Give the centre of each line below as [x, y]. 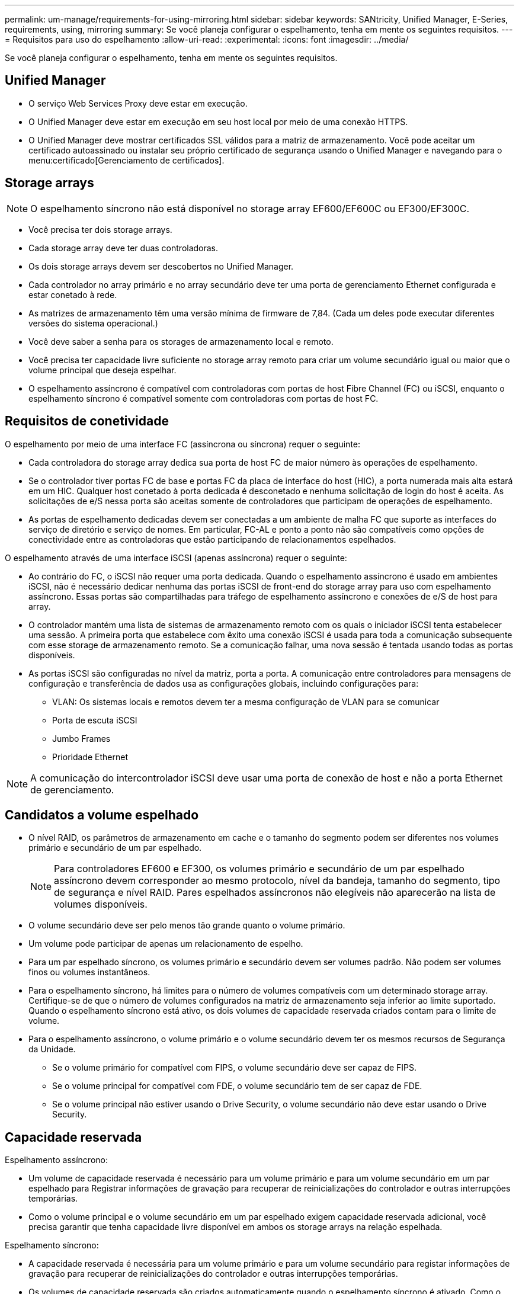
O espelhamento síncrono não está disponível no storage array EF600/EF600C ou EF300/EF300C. [250, 208]
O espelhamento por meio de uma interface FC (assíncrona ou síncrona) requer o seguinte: [183, 444]
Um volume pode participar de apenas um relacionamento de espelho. [166, 944]
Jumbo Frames [81, 738]
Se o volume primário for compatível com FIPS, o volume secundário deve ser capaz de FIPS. [235, 1068]
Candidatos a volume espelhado [102, 815]
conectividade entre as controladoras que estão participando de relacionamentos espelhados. [212, 539]
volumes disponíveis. [101, 904]
